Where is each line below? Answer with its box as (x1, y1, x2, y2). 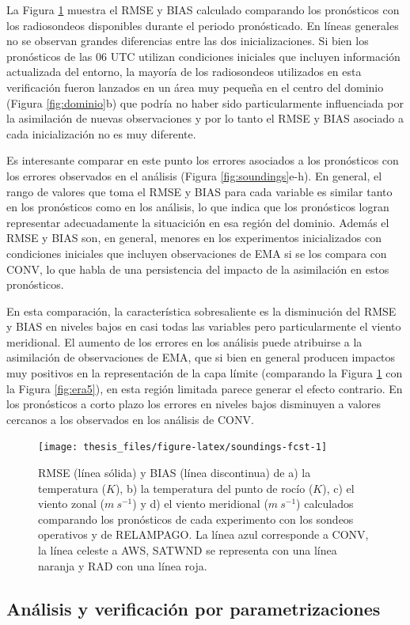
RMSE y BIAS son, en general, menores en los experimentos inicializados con (6, 229, 382, 246)
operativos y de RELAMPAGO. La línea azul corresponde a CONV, (38, 526, 369, 543)
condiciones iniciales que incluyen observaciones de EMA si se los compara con (6, 244, 387, 261)
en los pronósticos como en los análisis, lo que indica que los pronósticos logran (6, 199, 389, 215)
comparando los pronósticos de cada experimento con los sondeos (38, 510, 354, 527)
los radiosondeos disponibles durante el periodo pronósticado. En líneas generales (6, 17, 399, 33)
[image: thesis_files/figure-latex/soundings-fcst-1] (38, 441, 328, 453)
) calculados (296, 495, 354, 512)
